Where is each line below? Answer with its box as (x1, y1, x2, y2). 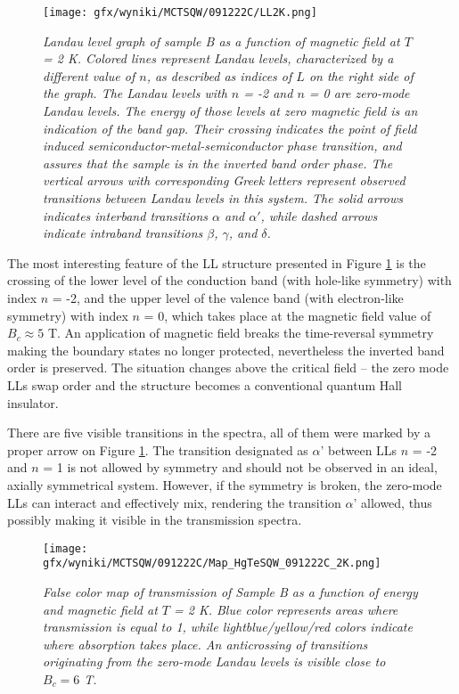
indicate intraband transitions (43, 224, 203, 242)
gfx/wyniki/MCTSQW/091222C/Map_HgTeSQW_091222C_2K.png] (43, 557, 381, 570)
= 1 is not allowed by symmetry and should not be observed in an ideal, (43, 458, 438, 477)
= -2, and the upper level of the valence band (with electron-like (52, 288, 404, 306)
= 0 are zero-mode (308, 84, 410, 102)
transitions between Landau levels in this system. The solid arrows (43, 189, 404, 207)
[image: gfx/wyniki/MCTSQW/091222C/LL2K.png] (43, 6, 317, 19)
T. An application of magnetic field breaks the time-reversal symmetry (47, 323, 434, 342)
